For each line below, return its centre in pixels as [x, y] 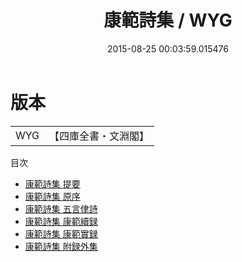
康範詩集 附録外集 [61, 246]
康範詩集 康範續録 [61, 221]
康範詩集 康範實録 [61, 233]
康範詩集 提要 [52, 183]
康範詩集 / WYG [168, 20]
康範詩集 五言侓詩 [61, 208]
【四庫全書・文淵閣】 [99, 136]
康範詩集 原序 [52, 196]
